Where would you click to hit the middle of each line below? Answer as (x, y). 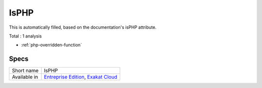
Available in (25, 77)
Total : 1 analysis (25, 36)
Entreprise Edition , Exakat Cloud (81, 77)
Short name (25, 70)
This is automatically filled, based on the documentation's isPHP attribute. (83, 27)
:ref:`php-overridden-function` (51, 45)
